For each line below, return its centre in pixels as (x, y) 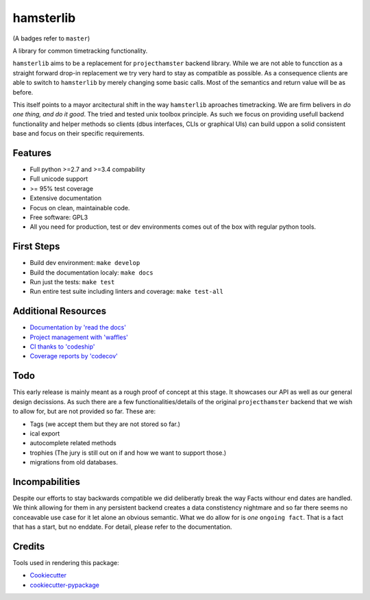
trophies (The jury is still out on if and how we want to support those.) (128, 453)
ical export (45, 433)
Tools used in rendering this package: (66, 563)
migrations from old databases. (74, 462)
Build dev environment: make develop (85, 263)
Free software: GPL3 (59, 217)
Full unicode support (59, 179)
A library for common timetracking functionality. (80, 51)
